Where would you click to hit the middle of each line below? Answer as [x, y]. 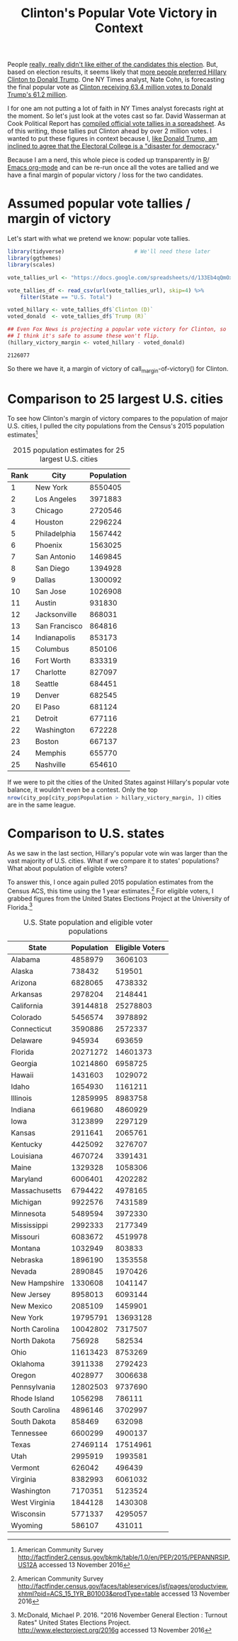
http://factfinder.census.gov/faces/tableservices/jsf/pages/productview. [123, 1586]
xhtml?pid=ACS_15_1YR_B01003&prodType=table [89, 1594]
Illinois [22, 1098]
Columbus [52, 650]
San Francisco [59, 626]
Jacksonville [56, 615]
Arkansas [27, 994]
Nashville [50, 765]
